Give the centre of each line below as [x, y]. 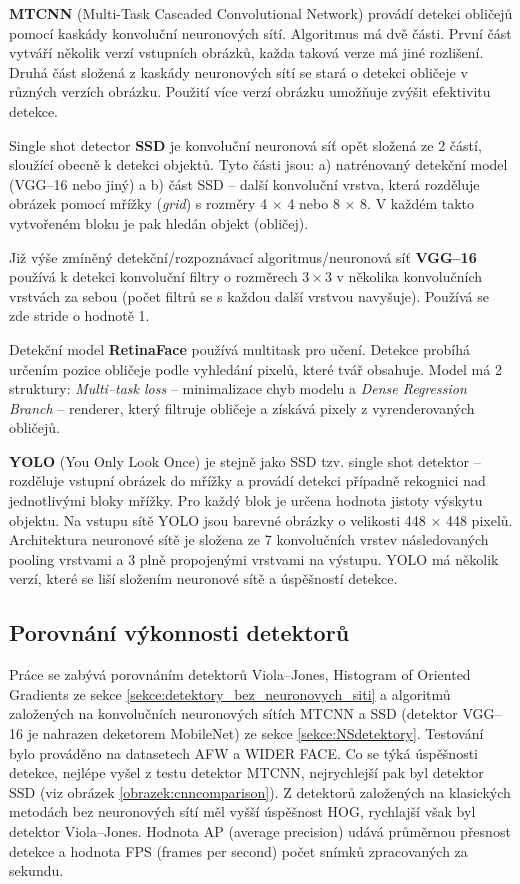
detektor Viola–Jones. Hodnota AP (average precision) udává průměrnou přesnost [260, 830]
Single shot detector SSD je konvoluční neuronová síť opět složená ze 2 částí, [245, 144]
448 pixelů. [479, 519]
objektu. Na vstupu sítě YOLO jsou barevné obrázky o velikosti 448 [217, 519]
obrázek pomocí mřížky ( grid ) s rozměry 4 [138, 203]
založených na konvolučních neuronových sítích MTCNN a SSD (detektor [233, 713]
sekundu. [36, 870]
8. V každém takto [417, 203]
